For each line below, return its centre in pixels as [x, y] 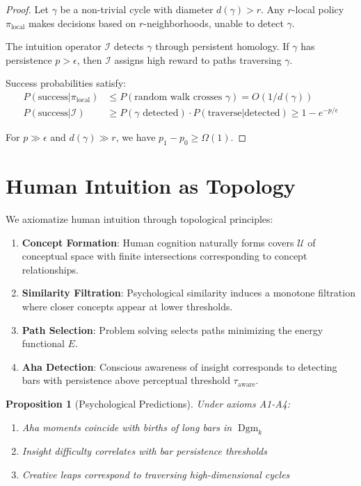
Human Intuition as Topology [151, 186]
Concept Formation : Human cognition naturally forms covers [158, 242]
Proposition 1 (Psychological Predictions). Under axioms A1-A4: [148, 403]
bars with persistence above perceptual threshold [126, 380]
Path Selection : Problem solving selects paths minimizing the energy [173, 329]
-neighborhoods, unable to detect [214, 23]
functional [43, 343]
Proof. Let [27, 9]
